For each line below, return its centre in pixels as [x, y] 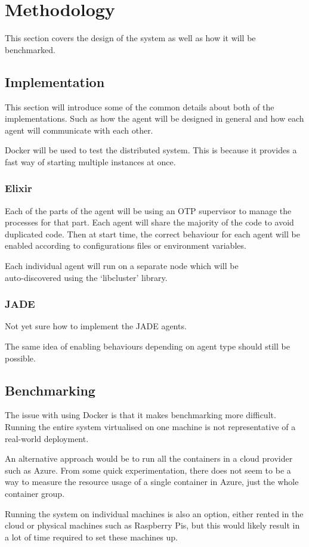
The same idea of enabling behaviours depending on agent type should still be [147, 346]
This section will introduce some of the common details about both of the [140, 106]
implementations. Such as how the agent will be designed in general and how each [154, 118]
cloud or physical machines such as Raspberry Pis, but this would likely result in [152, 525]
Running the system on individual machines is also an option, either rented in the [154, 513]
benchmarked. [30, 49]
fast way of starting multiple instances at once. [90, 161]
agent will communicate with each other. [79, 130]
